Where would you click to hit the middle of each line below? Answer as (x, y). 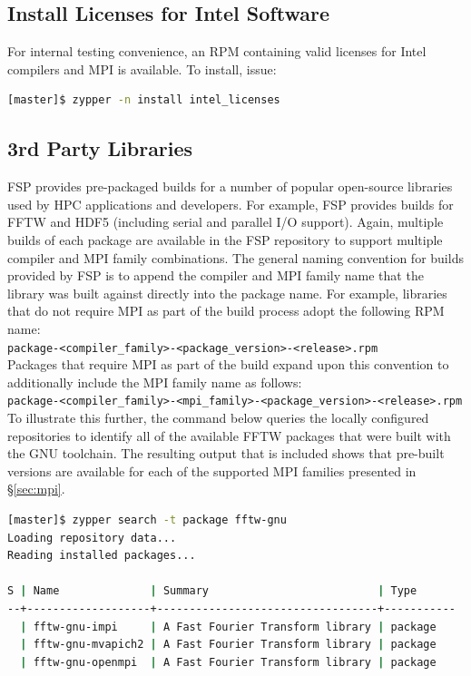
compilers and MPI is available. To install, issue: (142, 69)
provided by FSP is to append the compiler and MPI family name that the (216, 275)
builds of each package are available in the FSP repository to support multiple (225, 239)
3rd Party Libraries (100, 148)
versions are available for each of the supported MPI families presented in (212, 470)
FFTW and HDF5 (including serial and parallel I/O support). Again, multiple (226, 222)
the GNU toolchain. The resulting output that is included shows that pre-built (226, 453)
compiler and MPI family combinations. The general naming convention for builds (235, 257)
